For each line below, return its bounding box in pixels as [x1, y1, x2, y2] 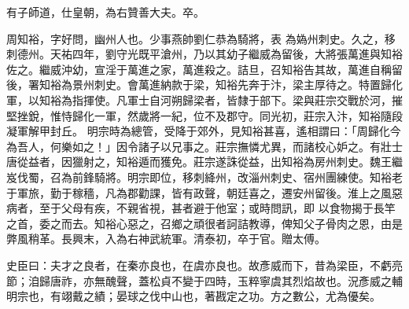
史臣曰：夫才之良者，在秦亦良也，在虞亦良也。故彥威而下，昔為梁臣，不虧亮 [6, 256, 403, 273]
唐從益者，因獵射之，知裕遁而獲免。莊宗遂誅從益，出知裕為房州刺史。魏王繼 [6, 153, 403, 170]
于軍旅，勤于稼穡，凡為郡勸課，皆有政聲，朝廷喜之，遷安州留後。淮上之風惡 [6, 184, 403, 200]
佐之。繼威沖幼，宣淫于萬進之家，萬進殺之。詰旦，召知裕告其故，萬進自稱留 [6, 61, 403, 77]
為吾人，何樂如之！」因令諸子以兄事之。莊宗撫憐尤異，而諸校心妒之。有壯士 [6, 138, 403, 154]
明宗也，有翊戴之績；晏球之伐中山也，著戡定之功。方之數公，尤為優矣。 [6, 288, 381, 304]
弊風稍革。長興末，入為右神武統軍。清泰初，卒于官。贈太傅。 [6, 230, 326, 247]
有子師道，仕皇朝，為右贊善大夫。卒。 [6, 4, 204, 20]
